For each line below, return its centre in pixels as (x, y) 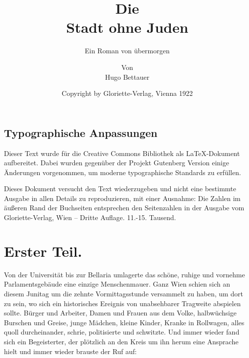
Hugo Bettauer (127, 77)
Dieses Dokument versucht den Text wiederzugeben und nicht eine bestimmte (120, 189)
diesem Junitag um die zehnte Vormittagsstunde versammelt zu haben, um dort (124, 293)
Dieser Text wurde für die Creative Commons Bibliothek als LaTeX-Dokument (122, 153)
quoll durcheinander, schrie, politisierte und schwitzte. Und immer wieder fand (122, 332)
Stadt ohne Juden (127, 27)
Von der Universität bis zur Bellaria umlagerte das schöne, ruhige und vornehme (124, 274)
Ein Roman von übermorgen (127, 51)
